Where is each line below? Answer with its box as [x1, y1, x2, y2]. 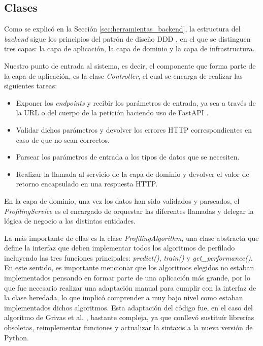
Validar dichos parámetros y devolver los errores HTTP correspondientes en [16, 124, 252, 135]
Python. [4, 332, 29, 342]
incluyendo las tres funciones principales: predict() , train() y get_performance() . [4, 252, 253, 263]
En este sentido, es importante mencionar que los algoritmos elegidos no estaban [4, 262, 254, 273]
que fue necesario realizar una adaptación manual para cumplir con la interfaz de [4, 282, 256, 293]
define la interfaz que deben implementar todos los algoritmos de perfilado [4, 242, 235, 253]
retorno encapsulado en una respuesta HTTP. [16, 178, 158, 189]
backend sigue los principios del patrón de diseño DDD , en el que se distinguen [4, 33, 251, 44]
